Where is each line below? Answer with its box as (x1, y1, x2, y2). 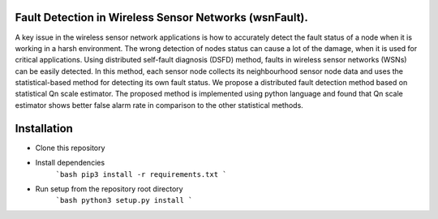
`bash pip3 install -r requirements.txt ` (55, 170, 227, 178)
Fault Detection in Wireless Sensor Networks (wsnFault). (15, 11, 308, 24)
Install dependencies (35, 158, 105, 168)
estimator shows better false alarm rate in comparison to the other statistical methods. (15, 100, 303, 109)
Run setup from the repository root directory (35, 183, 183, 194)
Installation (15, 122, 73, 135)
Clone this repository (35, 143, 105, 152)
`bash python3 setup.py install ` (55, 195, 193, 205)
